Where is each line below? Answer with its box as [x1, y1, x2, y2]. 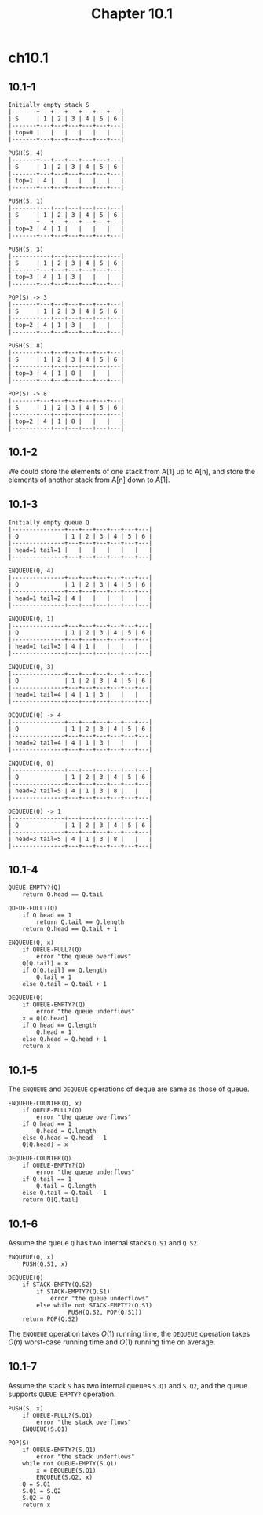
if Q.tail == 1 [22, 1175, 72, 1183]
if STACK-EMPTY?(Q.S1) [36, 1288, 111, 1296]
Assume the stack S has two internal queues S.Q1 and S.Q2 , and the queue [8, 1381, 248, 1390]
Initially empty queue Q [8, 518, 89, 527]
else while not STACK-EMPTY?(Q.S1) [36, 1302, 153, 1310]
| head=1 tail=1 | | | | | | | [8, 546, 153, 554]
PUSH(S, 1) [8, 197, 44, 205]
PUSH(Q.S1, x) [22, 1260, 68, 1268]
